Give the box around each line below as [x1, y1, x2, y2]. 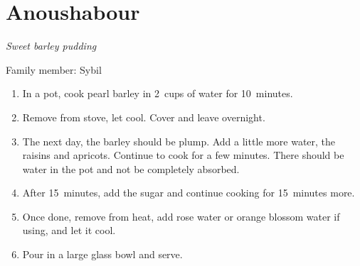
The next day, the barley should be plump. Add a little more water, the [22, 133, 336, 148]
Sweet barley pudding [6, 38, 97, 53]
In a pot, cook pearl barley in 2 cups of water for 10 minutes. [22, 86, 293, 101]
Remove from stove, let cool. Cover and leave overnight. [22, 109, 265, 124]
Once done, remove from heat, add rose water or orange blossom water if [22, 209, 340, 223]
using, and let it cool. [22, 223, 116, 238]
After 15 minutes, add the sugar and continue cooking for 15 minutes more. [22, 185, 355, 200]
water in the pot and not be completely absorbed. [22, 161, 240, 176]
